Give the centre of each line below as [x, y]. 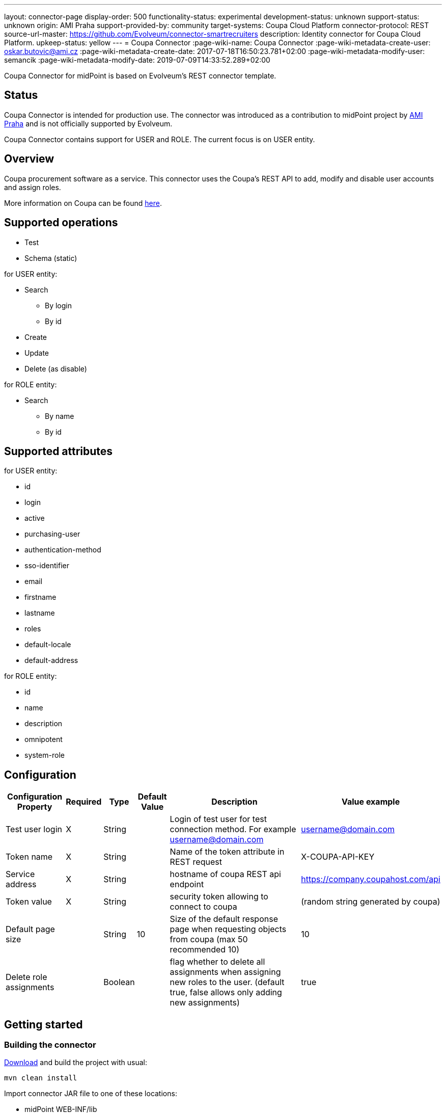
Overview [29, 159]
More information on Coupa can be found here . [83, 203]
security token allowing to [219, 897]
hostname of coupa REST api [225, 874]
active [35, 518]
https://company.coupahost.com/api [371, 879]
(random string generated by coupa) [371, 902]
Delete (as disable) [56, 368]
